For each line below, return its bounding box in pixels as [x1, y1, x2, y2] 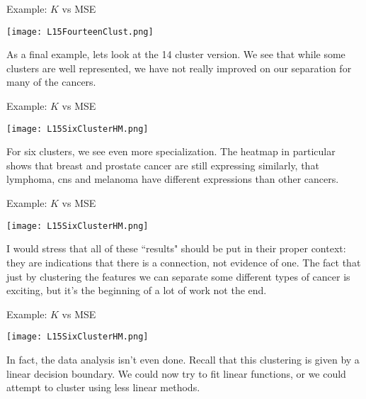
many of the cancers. [6, 74, 96, 89]
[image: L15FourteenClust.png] [6, 26, 154, 37]
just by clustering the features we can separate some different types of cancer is [6, 269, 350, 283]
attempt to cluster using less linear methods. [6, 380, 200, 395]
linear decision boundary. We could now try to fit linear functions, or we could [6, 366, 346, 381]
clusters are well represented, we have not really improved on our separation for [6, 60, 352, 75]
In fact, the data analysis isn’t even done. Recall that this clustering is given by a [6, 352, 360, 366]
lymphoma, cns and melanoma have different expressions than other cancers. [6, 172, 339, 186]
